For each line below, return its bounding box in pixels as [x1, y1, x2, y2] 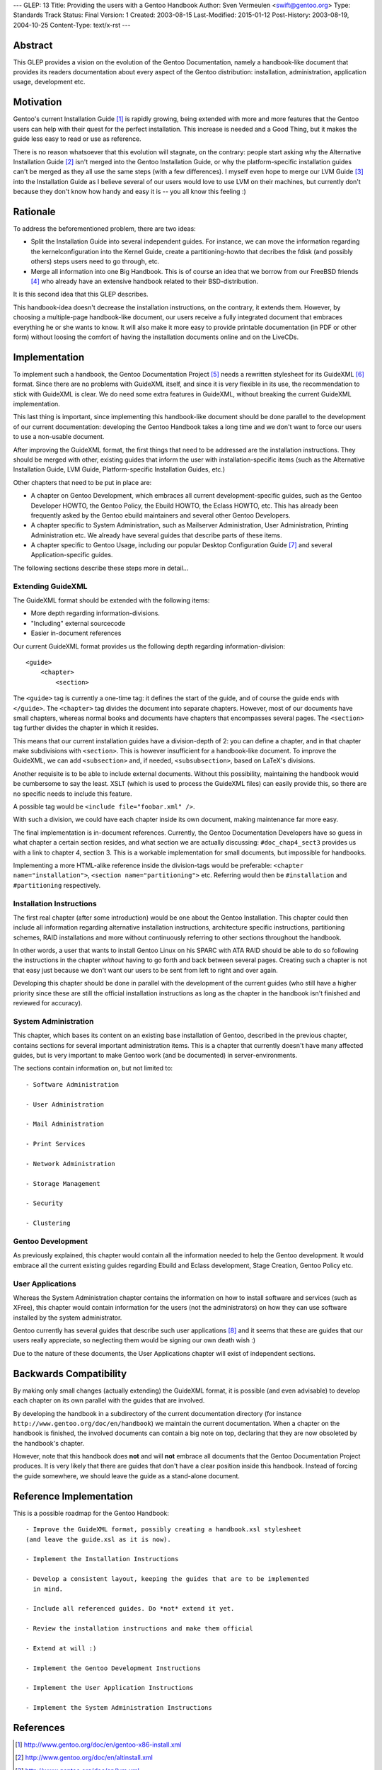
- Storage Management [25, 1180, 100, 1187]
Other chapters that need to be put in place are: [13, 478, 152, 486]
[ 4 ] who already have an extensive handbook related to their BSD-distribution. [30, 277, 258, 285]
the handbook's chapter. [13, 1439, 85, 1447]
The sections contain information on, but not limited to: [13, 1064, 173, 1073]
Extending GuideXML [13, 581, 88, 591]
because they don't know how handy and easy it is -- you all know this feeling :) [13, 188, 247, 196]
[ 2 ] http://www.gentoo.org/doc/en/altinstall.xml [15, 1753, 154, 1762]
